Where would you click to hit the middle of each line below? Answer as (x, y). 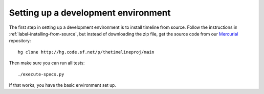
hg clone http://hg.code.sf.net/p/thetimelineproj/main (86, 52)
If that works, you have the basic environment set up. (63, 85)
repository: (20, 41)
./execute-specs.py (41, 74)
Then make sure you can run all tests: (47, 63)
